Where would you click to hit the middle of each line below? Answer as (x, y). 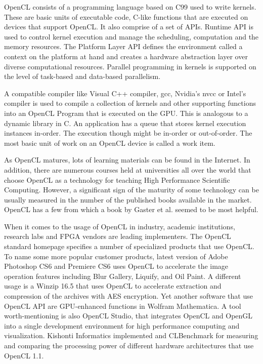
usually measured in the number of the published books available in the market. (128, 199)
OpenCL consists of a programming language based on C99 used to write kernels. (130, 7)
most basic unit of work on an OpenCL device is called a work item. (110, 143)
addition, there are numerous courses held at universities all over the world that (128, 169)
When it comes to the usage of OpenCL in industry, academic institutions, (120, 226)
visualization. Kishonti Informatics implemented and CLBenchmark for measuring (131, 335)
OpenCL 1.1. (24, 355)
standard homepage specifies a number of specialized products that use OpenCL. (129, 246)
